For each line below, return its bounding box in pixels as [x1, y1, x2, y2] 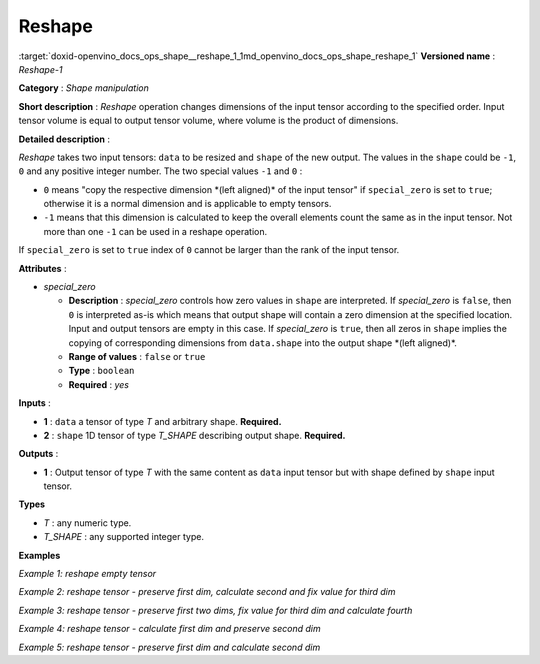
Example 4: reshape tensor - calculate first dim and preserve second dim [18, 623, 321, 635]
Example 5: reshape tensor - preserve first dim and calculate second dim [18, 641, 321, 653]
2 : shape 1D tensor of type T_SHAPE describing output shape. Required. [43, 429, 346, 441]
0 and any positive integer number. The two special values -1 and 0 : [18, 165, 303, 177]
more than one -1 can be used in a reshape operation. [43, 225, 268, 237]
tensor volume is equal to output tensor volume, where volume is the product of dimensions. [18, 115, 399, 127]
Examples [18, 549, 61, 561]
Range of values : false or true [68, 350, 206, 362]
